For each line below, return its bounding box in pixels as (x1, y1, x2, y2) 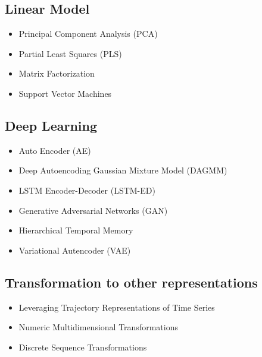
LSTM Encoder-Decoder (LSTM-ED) (18, 184, 155, 196)
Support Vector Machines (18, 87, 112, 99)
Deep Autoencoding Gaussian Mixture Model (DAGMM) (18, 164, 227, 176)
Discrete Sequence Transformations (18, 340, 147, 353)
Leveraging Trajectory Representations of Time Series (18, 301, 215, 313)
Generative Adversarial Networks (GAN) (18, 204, 168, 216)
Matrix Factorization (18, 67, 95, 80)
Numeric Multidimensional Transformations (18, 321, 178, 333)
